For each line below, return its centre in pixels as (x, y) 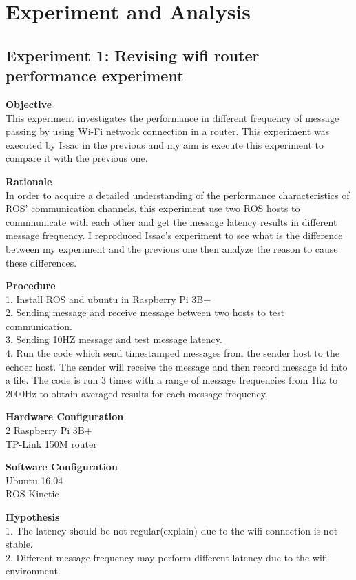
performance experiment (95, 75)
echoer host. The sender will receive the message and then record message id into (177, 366)
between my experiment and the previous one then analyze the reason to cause (172, 248)
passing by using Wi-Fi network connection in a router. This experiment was (168, 131)
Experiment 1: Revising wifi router (133, 55)
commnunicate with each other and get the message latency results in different (171, 221)
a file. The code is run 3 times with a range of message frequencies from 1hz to (172, 380)
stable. (19, 544)
